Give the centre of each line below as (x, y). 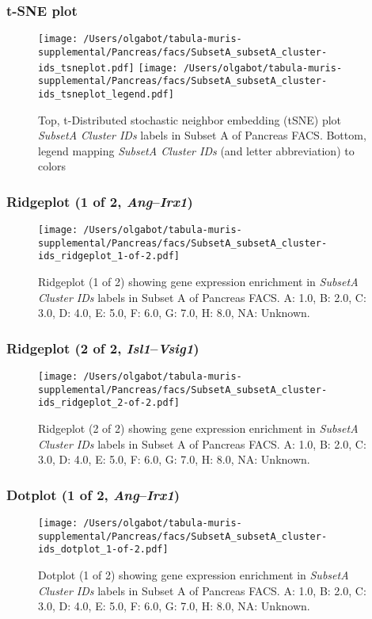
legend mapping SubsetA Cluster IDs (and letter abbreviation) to (196, 150)
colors (52, 166)
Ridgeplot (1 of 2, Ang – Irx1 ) (100, 201)
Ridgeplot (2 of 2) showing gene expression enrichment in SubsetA (198, 428)
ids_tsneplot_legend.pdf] (106, 94)
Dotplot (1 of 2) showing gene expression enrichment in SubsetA (194, 575)
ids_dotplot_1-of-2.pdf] (103, 550)
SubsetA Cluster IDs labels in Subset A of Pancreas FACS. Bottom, (202, 135)
